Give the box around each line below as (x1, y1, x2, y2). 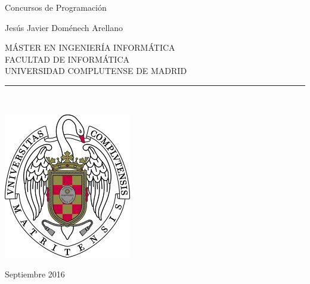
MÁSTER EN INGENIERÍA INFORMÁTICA (5, 41, 175, 54)
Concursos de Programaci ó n (5, 1, 107, 13)
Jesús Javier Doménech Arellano (5, 21, 123, 33)
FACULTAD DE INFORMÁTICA (5, 53, 130, 65)
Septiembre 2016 (5, 268, 65, 280)
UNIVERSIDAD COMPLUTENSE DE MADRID (5, 64, 187, 77)
